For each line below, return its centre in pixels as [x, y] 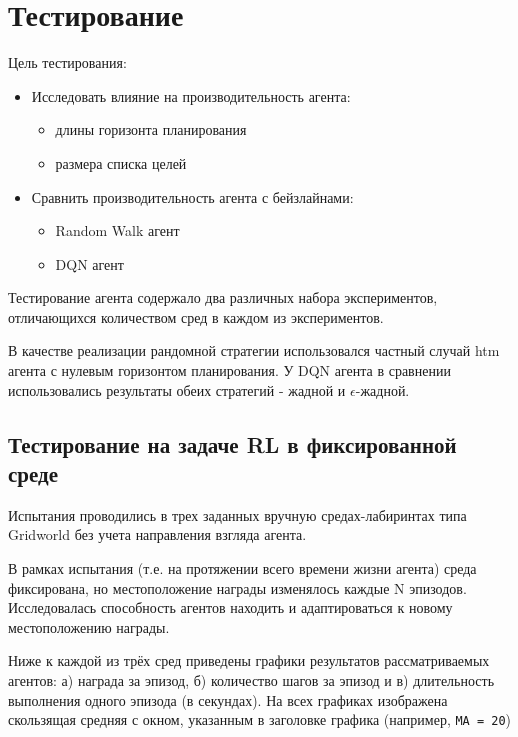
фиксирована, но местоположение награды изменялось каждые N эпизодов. [237, 587]
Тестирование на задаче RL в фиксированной [232, 443]
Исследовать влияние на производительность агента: [191, 95]
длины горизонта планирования [151, 129]
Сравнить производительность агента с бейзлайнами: [192, 196]
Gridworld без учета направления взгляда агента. [157, 534]
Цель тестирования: [67, 62]
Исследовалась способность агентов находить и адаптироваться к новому [230, 607]
